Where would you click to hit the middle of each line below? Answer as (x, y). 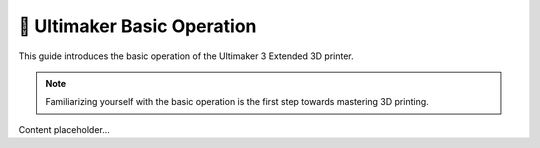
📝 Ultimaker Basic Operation (137, 26)
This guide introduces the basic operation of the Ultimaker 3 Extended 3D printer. (186, 56)
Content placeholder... (64, 129)
